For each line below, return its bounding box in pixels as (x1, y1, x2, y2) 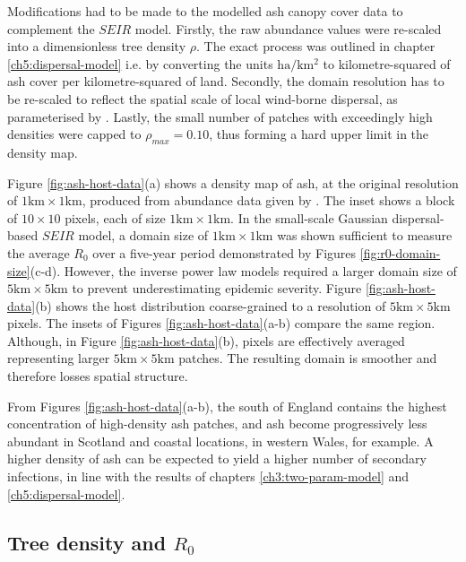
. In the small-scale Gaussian (230, 208, 388, 227)
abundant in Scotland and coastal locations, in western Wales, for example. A (7, 431, 434, 450)
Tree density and (7, 528, 167, 556)
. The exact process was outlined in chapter (195, 37, 436, 56)
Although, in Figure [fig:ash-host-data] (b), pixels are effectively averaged (7, 331, 405, 350)
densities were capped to (7, 125, 142, 143)
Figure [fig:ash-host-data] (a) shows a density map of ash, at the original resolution (7, 173, 459, 192)
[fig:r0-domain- (359, 243, 441, 262)
